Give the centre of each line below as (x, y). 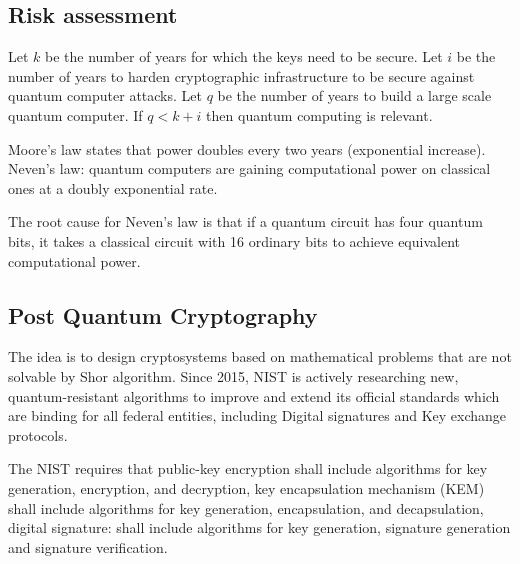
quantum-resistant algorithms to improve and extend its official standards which (254, 395)
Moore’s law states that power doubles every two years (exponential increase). (247, 148)
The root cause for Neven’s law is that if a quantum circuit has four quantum (245, 221)
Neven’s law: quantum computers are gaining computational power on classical (249, 168)
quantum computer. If (75, 114)
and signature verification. (88, 546)
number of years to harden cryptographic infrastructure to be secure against (241, 75)
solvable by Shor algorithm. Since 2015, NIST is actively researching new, (233, 375)
